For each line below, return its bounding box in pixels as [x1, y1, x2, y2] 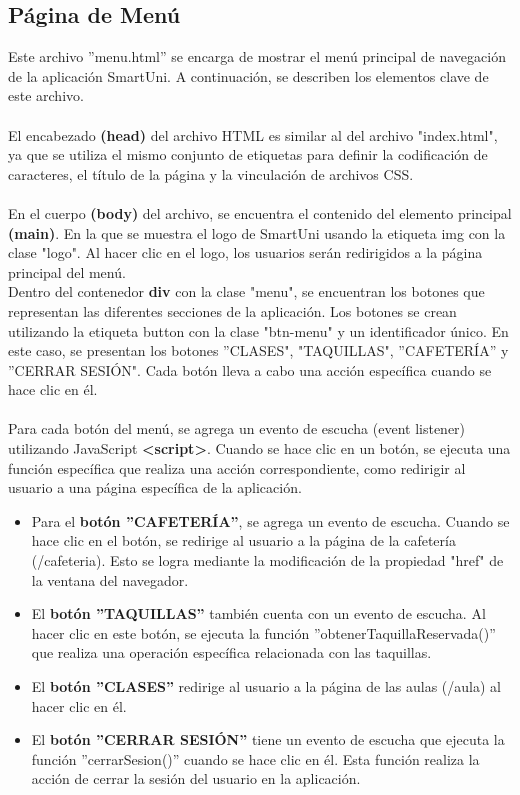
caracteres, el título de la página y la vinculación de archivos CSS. [8, 163, 414, 184]
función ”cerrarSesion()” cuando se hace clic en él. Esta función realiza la [31, 748, 480, 769]
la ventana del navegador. [31, 569, 189, 590]
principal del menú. [8, 261, 126, 282]
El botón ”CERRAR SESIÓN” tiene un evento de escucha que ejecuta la [31, 729, 505, 750]
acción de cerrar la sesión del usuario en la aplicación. [31, 768, 361, 789]
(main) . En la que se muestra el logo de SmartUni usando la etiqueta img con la [8, 222, 506, 243]
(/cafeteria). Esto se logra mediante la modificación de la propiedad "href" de [31, 550, 504, 571]
